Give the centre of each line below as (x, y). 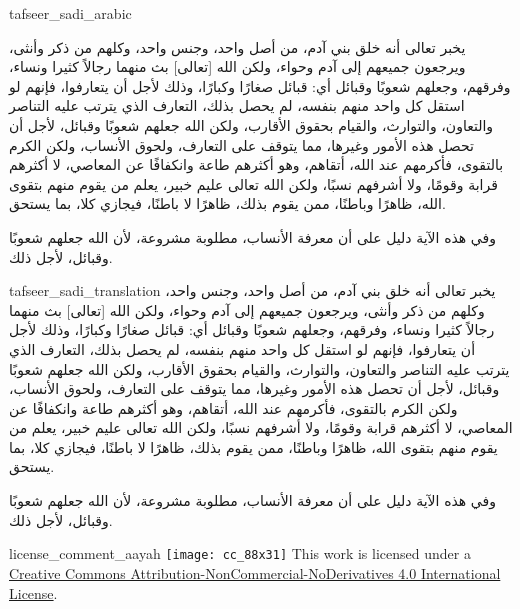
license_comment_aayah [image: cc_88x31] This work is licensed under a (240, 553)
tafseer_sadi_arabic (70, 13)
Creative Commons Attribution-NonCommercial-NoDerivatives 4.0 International (255, 572)
